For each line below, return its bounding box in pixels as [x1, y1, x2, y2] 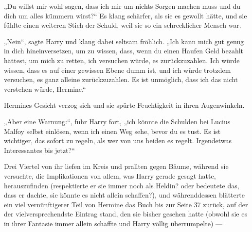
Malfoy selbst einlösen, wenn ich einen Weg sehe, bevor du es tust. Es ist [4, 126, 221, 136]
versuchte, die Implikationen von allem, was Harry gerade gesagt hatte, [4, 170, 216, 181]
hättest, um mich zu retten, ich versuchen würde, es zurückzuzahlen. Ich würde [4, 55, 240, 65]
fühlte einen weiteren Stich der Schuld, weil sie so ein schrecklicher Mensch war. [4, 20, 241, 30]
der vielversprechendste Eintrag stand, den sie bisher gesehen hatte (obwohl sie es [4, 209, 247, 219]
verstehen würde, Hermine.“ [4, 83, 86, 94]
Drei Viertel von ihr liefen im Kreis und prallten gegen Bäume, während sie [4, 161, 229, 171]
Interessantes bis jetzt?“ [4, 145, 75, 155]
